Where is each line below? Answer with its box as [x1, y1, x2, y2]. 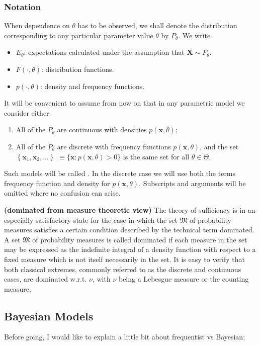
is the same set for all [123, 151, 190, 161]
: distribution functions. [41, 64, 114, 74]
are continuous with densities [57, 124, 147, 135]
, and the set [200, 141, 239, 151]
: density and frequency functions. [40, 80, 145, 91]
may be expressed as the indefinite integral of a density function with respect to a [4, 244, 256, 254]
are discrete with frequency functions [57, 141, 171, 151]
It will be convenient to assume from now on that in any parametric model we [4, 98, 245, 108]
